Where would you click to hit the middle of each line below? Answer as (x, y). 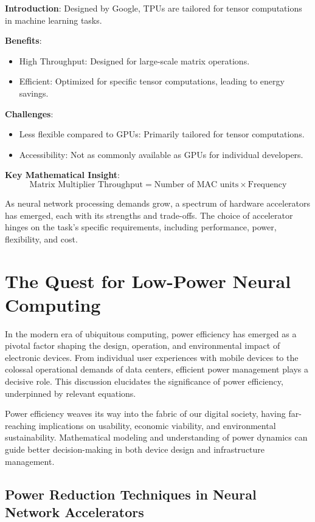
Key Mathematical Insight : (62, 175)
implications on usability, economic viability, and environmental (157, 425)
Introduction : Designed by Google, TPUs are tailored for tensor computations (154, 8)
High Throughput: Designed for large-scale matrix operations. (134, 60)
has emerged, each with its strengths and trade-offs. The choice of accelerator (149, 215)
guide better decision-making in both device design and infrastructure (135, 449)
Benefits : (23, 40)
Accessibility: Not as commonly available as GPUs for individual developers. (161, 154)
